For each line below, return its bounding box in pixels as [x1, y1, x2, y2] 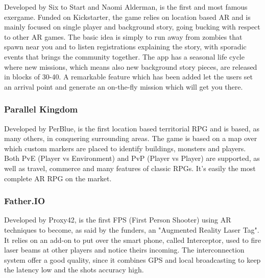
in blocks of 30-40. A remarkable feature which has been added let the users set [4, 71, 253, 82]
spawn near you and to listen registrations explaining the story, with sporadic [4, 41, 247, 52]
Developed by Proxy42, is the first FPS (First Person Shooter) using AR [4, 214, 231, 225]
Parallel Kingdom [4, 103, 78, 116]
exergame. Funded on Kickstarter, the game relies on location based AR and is [4, 11, 251, 22]
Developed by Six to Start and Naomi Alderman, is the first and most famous [4, 2, 248, 12]
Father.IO [4, 194, 45, 207]
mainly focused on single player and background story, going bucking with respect [4, 21, 260, 32]
